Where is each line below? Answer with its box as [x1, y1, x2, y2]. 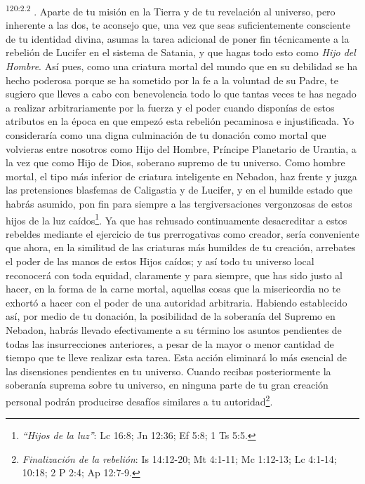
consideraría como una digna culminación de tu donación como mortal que [6, 128, 326, 142]
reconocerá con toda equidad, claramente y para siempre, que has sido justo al [6, 267, 343, 282]
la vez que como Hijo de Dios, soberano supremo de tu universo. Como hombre [6, 155, 345, 170]
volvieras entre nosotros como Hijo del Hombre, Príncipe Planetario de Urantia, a [6, 141, 357, 156]
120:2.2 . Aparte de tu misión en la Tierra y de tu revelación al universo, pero [6, 2, 336, 18]
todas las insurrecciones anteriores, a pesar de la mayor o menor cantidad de [6, 336, 334, 351]
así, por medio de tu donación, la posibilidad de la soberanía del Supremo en [6, 309, 336, 323]
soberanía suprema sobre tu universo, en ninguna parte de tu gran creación [6, 377, 328, 392]
